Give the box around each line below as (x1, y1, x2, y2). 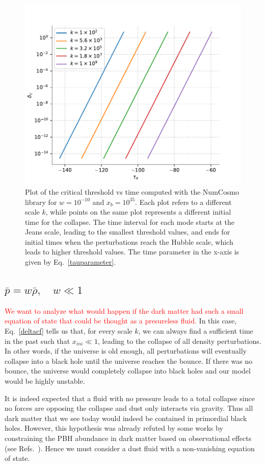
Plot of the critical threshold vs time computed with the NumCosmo (25, 186, 240, 197)
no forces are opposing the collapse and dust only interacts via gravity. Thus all (5, 403, 253, 413)
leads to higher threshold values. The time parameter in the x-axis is (25, 246, 240, 257)
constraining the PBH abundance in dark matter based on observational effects (5, 433, 252, 443)
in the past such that (5, 335, 70, 346)
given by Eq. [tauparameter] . (25, 257, 116, 267)
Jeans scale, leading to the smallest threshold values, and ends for (25, 226, 230, 237)
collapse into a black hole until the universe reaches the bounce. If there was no (5, 355, 253, 366)
